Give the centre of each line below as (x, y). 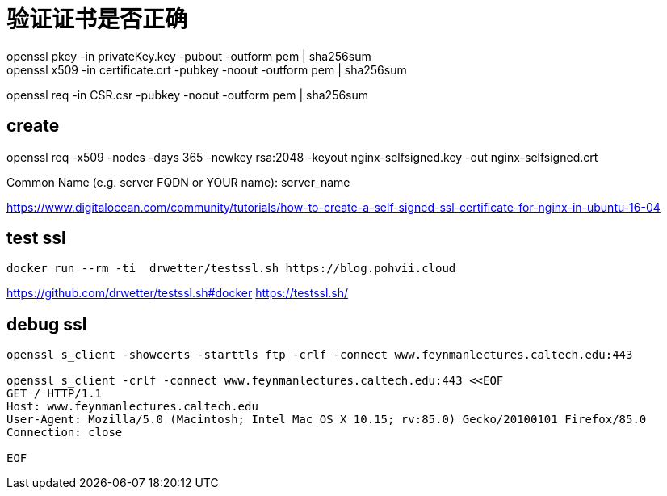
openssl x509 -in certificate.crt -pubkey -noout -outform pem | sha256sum (207, 69)
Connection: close (65, 433)
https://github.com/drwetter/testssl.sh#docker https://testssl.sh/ (178, 293)
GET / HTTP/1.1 (55, 394)
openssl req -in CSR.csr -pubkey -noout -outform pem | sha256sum (188, 95)
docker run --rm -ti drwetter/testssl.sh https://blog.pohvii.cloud (231, 269)
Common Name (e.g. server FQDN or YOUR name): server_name (178, 182)
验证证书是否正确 (97, 19)
